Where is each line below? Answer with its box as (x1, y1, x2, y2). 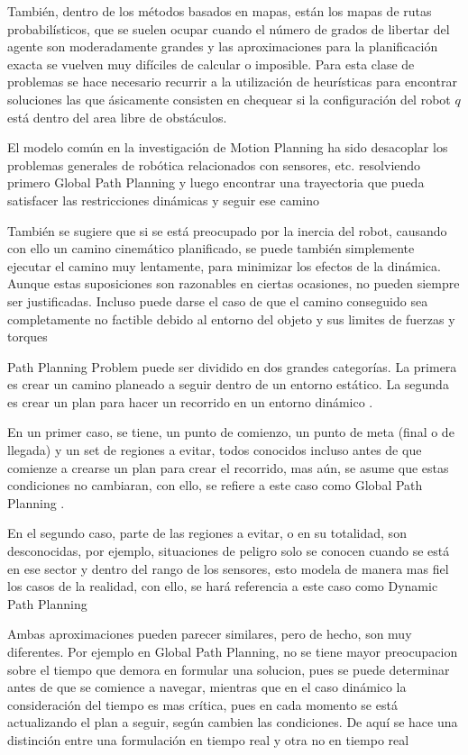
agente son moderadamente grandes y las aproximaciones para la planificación (7, 37, 438, 56)
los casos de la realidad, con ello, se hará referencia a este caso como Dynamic (7, 577, 438, 596)
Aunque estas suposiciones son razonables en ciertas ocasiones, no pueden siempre (7, 274, 460, 293)
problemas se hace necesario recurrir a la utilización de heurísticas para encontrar (7, 72, 457, 91)
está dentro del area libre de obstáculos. (7, 107, 227, 126)
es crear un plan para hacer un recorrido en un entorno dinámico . (7, 392, 373, 411)
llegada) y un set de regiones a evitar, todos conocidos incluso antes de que (7, 441, 422, 459)
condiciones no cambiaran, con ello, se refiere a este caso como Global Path (7, 476, 423, 495)
